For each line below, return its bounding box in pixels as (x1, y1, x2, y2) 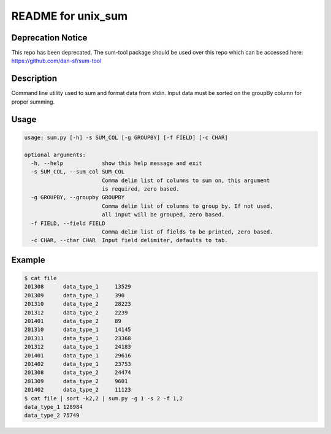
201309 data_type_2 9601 (24, 378, 128, 384)
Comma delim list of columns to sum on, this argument (101, 177, 270, 184)
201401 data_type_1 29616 (24, 352, 131, 359)
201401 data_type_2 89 (24, 318, 122, 324)
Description (11, 74, 58, 84)
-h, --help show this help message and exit (31, 159, 202, 167)
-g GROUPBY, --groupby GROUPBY (31, 194, 125, 201)
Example (11, 254, 45, 265)
